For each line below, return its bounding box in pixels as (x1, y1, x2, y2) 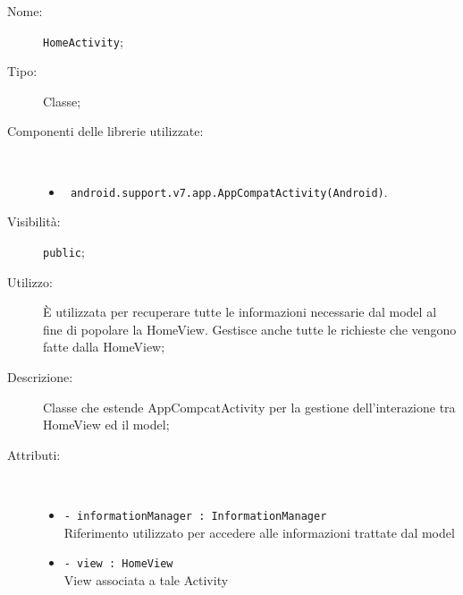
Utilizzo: (7, 272, 53, 291)
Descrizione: (7, 367, 73, 386)
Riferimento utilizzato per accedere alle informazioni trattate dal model (63, 523, 455, 541)
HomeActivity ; (43, 31, 123, 50)
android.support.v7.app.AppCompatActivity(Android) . (70, 182, 388, 200)
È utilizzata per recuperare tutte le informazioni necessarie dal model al (43, 302, 437, 321)
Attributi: (7, 445, 61, 463)
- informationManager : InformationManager (63, 509, 327, 523)
